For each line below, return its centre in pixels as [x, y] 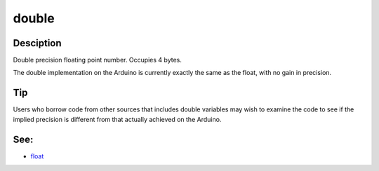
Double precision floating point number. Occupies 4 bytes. [97, 60]
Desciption [38, 43]
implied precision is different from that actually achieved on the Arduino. [117, 119]
